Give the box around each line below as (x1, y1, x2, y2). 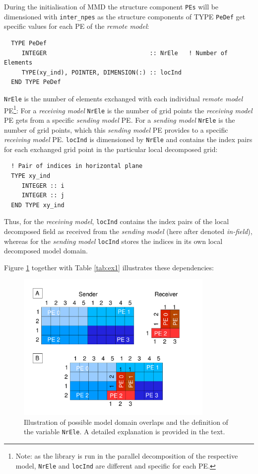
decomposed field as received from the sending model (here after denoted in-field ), (4, 226, 253, 236)
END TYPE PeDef (11, 79, 61, 86)
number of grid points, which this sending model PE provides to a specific (4, 124, 228, 135)
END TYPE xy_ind (11, 201, 64, 209)
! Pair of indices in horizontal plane (11, 162, 143, 170)
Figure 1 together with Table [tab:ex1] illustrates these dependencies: (4, 262, 214, 272)
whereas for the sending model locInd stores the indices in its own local (4, 236, 223, 246)
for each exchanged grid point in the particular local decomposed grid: (4, 144, 218, 154)
